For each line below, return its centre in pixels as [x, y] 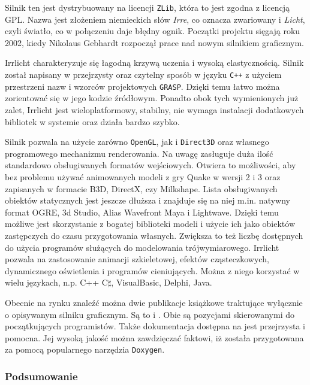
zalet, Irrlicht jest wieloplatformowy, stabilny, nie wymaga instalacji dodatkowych [154, 109]
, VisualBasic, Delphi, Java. [162, 282]
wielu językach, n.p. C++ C [56, 282]
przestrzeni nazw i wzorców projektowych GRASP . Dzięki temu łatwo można [142, 86]
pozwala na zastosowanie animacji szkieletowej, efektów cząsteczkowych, [137, 259]
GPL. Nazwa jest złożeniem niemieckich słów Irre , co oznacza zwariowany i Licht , [155, 19]
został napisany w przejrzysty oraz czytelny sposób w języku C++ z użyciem [143, 75]
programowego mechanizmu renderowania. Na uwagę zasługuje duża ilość [139, 153]
